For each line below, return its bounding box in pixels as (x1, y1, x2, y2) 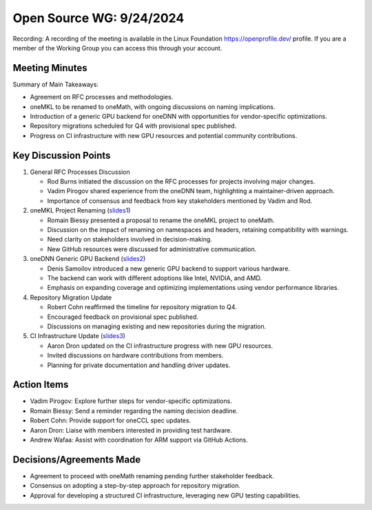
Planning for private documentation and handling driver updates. (47, 361, 231, 369)
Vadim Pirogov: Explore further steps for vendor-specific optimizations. (30, 397, 232, 405)
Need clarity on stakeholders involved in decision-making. (47, 235, 213, 244)
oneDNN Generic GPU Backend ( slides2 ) (30, 255, 146, 263)
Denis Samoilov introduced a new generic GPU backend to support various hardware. (47, 264, 291, 273)
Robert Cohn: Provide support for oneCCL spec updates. (30, 416, 192, 424)
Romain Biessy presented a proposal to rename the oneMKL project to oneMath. (47, 216, 275, 224)
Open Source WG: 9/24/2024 (12, 10, 185, 26)
